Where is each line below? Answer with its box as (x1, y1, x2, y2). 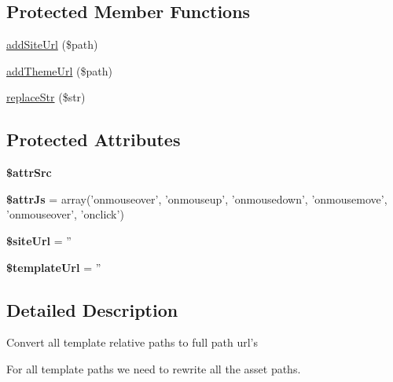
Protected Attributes (6, 127, 181, 152)
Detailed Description (6, 297, 178, 321)
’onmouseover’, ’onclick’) (6, 206, 124, 222)
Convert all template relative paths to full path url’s (6, 334, 258, 351)
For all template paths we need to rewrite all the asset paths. (6, 360, 301, 376)
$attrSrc (6, 164, 52, 181)
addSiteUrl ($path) (6, 36, 98, 53)
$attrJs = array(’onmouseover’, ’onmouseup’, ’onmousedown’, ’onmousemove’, (6, 190, 387, 207)
